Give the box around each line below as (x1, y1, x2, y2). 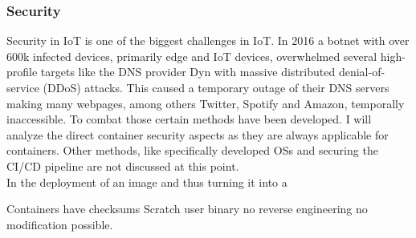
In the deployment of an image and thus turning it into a (6, 173, 288, 190)
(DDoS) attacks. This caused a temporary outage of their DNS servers (43, 79, 389, 95)
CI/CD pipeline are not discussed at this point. (6, 157, 239, 174)
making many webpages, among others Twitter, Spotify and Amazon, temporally (6, 95, 405, 111)
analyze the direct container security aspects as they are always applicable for (6, 126, 389, 143)
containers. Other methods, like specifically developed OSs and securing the (6, 142, 378, 159)
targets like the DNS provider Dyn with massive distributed (40, 63, 336, 80)
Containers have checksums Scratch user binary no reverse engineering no (6, 200, 368, 217)
